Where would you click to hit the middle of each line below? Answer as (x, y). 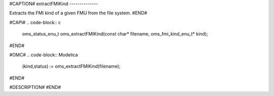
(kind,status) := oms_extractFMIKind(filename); (71, 67)
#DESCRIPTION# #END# (35, 87)
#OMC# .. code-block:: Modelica (44, 55)
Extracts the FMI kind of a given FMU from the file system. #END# (78, 13)
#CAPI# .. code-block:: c (35, 22)
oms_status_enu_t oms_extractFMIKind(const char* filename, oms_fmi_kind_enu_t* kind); (115, 34)
